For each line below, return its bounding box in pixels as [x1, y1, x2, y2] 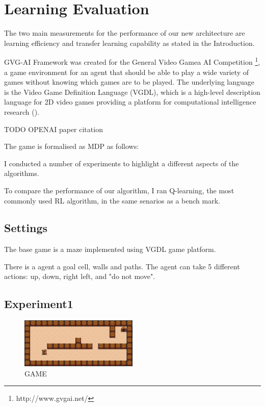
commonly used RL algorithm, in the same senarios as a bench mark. [4, 195, 220, 206]
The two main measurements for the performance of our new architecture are [4, 28, 245, 38]
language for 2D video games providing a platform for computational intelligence [4, 96, 256, 107]
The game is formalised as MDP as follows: [4, 141, 139, 151]
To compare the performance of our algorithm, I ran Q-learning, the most [4, 185, 234, 195]
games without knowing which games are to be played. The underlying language [4, 77, 255, 87]
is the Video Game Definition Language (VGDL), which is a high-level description [4, 86, 260, 97]
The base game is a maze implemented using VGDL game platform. [4, 244, 216, 255]
